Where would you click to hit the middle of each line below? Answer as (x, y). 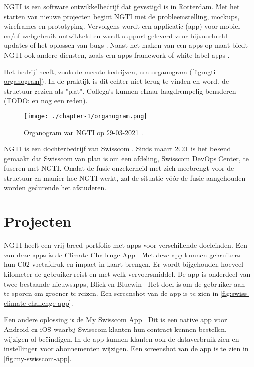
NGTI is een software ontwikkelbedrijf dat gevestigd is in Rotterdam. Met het (122, 6)
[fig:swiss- (235, 293)
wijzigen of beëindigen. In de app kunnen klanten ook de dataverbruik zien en (122, 339)
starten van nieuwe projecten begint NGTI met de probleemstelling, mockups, (122, 16)
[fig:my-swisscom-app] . (38, 358)
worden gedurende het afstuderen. (55, 187)
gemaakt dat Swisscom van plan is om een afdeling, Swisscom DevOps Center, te (127, 158)
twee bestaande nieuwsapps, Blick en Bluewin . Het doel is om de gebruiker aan (125, 283)
